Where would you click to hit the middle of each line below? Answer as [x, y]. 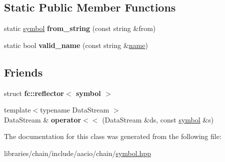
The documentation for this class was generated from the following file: [113, 136]
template [17, 110]
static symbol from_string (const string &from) [80, 28]
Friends [23, 72]
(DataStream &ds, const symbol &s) [158, 119]
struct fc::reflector [34, 93]
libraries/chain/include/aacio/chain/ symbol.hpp [77, 153]
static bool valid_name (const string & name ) [76, 45]
